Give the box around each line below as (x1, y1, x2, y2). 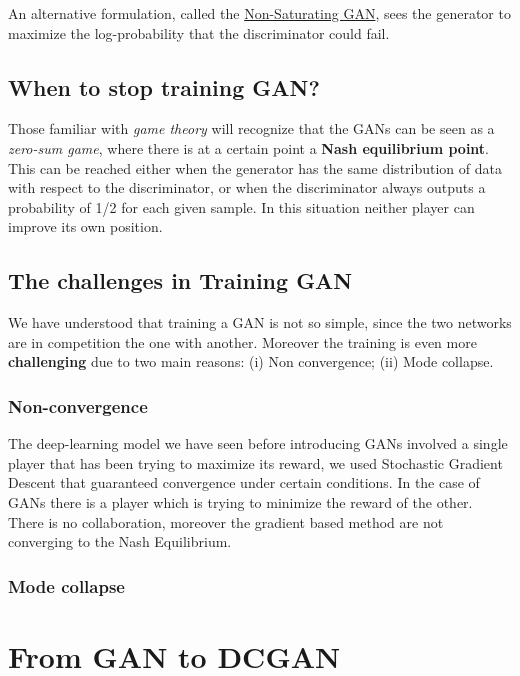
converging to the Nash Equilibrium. (8, 531, 232, 552)
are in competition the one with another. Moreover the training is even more (8, 331, 477, 352)
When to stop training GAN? (8, 71, 320, 102)
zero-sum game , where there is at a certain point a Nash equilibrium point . (8, 137, 490, 158)
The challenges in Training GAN (8, 265, 353, 296)
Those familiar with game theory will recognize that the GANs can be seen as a (8, 118, 495, 139)
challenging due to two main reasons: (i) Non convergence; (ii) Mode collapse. (8, 351, 494, 372)
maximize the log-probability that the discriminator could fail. (8, 22, 390, 43)
